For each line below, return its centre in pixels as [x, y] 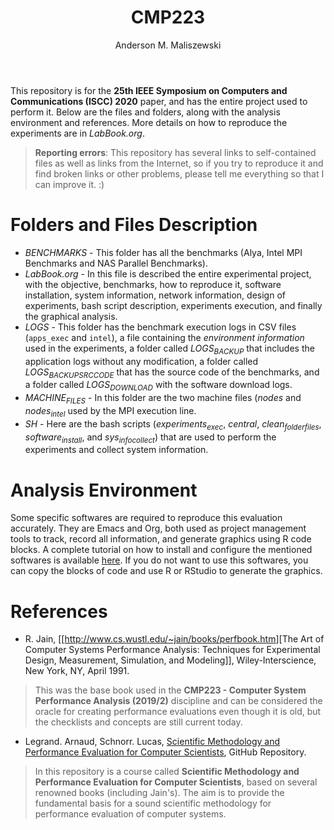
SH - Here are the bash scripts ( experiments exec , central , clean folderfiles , [173, 424]
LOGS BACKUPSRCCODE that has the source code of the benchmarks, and [172, 373]
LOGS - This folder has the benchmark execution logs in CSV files [160, 327]
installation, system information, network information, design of [155, 295]
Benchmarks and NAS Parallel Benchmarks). [116, 263]
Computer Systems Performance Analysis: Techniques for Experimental [172, 650]
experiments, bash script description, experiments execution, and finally [173, 305]
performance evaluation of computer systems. [130, 814]
